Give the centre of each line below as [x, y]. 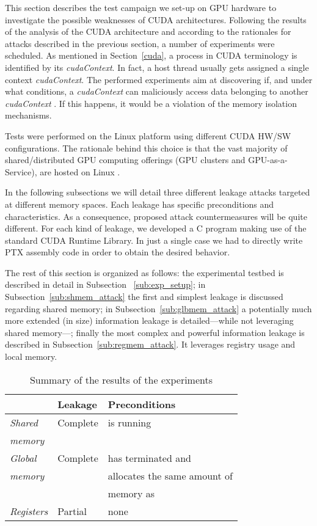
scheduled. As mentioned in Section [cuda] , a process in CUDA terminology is [151, 55]
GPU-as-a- [268, 160]
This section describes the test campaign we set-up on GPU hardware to [141, 7]
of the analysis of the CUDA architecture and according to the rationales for [148, 31]
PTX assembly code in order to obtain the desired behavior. [118, 252]
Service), [21, 171]
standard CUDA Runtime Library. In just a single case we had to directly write [154, 240]
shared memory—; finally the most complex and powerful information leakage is [155, 332]
